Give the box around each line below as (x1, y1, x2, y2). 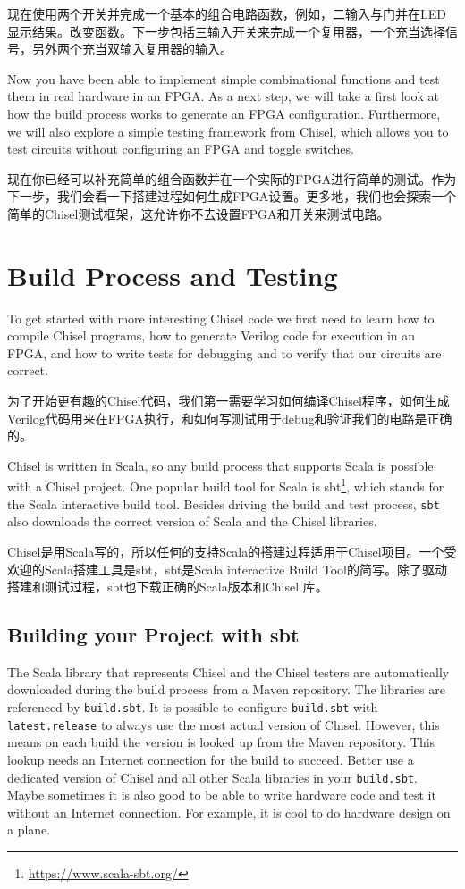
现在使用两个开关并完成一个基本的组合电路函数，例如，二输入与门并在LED (7, 4, 446, 22)
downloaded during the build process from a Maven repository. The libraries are (7, 680, 445, 699)
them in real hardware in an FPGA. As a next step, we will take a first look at (7, 87, 440, 105)
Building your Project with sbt (7, 621, 300, 649)
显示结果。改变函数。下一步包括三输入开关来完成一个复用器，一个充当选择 (7, 21, 445, 40)
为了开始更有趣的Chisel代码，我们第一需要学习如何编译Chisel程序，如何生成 (7, 391, 450, 410)
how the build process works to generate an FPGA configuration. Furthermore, (7, 104, 441, 122)
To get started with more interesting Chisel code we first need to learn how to (7, 308, 435, 327)
